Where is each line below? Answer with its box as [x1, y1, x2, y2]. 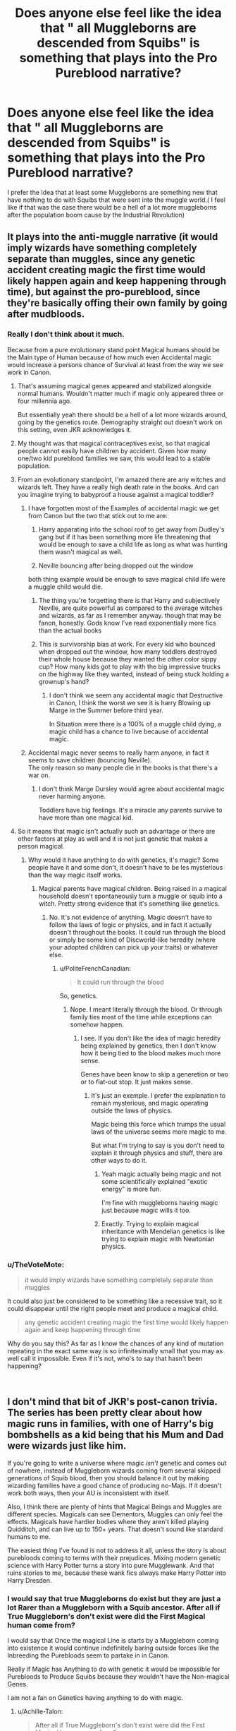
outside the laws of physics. [91, 1106, 173, 1115]
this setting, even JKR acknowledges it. [17, 425, 132, 433]
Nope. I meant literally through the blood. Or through [70, 1005, 223, 1014]
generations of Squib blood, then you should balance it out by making [7, 1473, 209, 1482]
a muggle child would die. [27, 582, 104, 591]
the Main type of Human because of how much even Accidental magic [7, 353, 212, 361]
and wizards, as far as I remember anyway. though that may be [38, 611, 222, 619]
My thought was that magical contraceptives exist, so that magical [17, 439, 210, 448]
